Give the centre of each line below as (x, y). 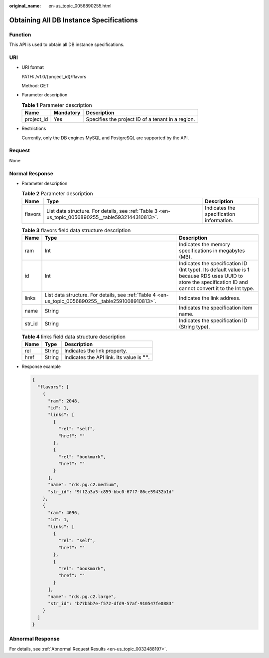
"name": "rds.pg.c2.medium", (83, 485)
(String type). (194, 327)
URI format (33, 67)
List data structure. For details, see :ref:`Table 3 (102, 211)
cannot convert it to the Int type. (216, 289)
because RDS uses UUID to (211, 276)
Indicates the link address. (210, 298)
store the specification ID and (213, 282)
